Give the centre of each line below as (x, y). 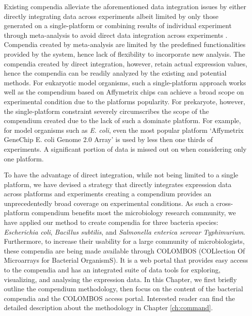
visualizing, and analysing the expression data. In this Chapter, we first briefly (120, 279)
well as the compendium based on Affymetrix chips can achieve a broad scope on (124, 92)
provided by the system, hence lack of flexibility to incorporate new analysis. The (125, 54)
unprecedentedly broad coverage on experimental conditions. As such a (109, 203)
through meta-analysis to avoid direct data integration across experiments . (116, 35)
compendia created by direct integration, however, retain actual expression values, (126, 63)
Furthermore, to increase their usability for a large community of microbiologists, (124, 241)
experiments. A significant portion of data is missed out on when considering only (125, 149)
